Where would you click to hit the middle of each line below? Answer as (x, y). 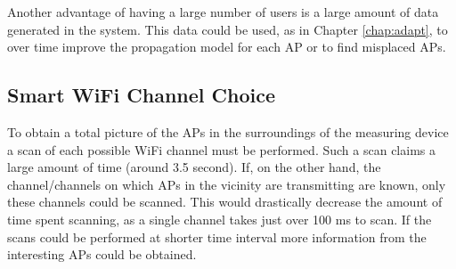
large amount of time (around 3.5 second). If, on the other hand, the (194, 167)
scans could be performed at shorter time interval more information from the (217, 236)
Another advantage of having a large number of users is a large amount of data (223, 12)
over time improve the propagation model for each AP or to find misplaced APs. (227, 47)
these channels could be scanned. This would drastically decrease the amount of (225, 202)
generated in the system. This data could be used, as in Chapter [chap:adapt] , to (228, 29)
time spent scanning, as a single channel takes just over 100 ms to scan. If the (220, 219)
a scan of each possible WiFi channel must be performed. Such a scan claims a (221, 149)
